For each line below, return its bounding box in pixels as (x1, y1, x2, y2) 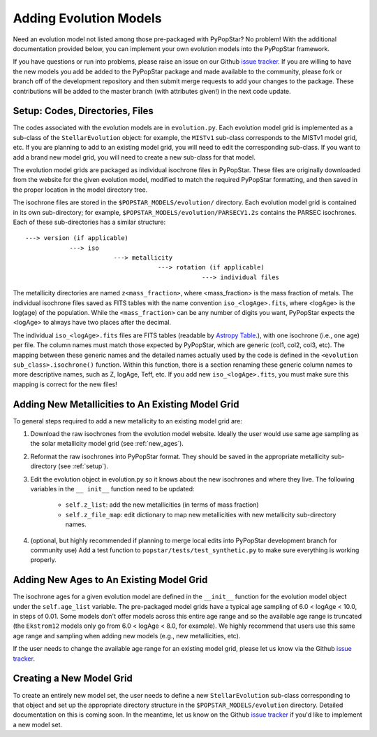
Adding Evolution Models (13, 10, 162, 26)
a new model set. (13, 720, 63, 729)
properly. (30, 556, 57, 564)
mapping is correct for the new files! (13, 380, 118, 388)
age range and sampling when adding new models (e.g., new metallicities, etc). (13, 631, 241, 640)
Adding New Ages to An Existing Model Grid (13, 574, 208, 586)
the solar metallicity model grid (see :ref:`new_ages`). (30, 440, 184, 448)
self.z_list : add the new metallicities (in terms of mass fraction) (65, 500, 259, 509)
